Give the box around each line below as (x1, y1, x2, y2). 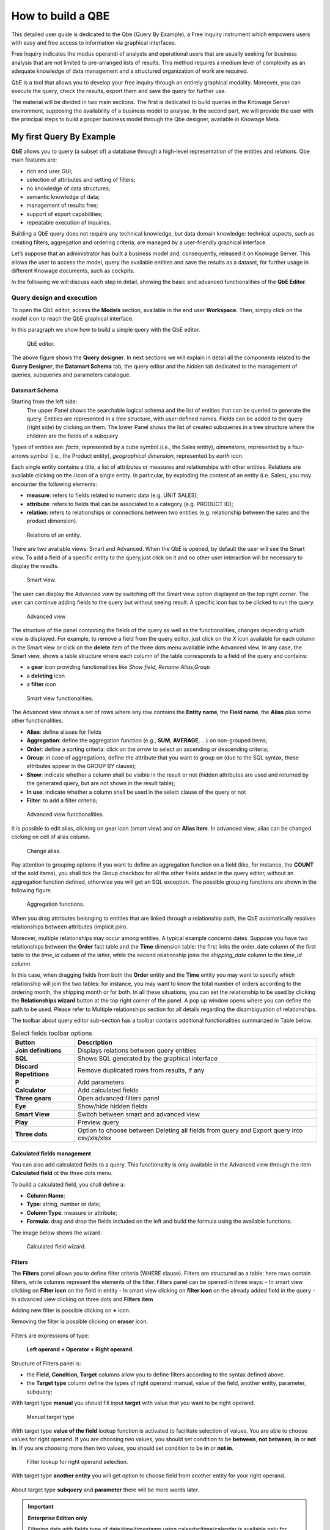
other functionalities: (11, 717, 64, 725)
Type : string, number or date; (26, 1200, 101, 1208)
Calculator (15, 1086, 46, 1094)
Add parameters (77, 1078, 125, 1086)
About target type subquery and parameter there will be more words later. (11, 1486, 200, 1493)
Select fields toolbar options (11, 1029, 93, 1037)
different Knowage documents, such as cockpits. (11, 267, 135, 275)
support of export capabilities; (26, 210, 103, 217)
